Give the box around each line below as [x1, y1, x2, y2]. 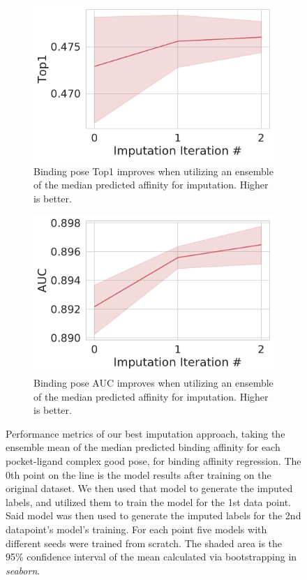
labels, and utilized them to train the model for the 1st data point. [6, 494, 291, 509]
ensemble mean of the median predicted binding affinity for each [6, 440, 280, 454]
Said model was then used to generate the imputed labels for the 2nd [6, 508, 301, 523]
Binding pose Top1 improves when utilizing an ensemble [33, 163, 274, 178]
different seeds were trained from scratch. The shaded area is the [6, 535, 283, 550]
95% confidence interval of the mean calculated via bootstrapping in [6, 549, 297, 564]
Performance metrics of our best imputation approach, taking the [6, 426, 285, 440]
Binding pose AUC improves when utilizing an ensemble [33, 375, 274, 390]
